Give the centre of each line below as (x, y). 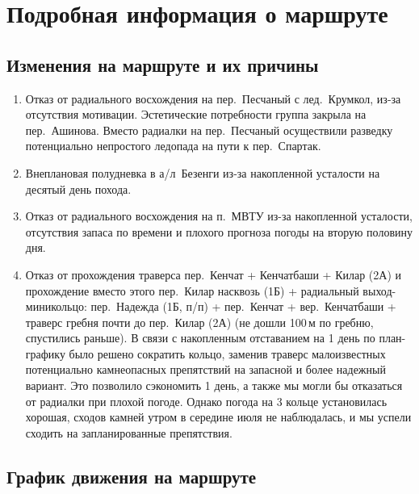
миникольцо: (56, 306)
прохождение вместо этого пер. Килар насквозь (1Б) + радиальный (192, 290)
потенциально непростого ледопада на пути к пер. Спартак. (173, 146)
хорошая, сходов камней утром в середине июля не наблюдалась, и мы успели (218, 417)
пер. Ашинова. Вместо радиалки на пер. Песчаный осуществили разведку (209, 130)
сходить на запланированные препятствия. (129, 432)
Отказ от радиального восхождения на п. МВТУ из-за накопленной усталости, (219, 216)
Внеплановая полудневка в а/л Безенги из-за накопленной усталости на (203, 172)
